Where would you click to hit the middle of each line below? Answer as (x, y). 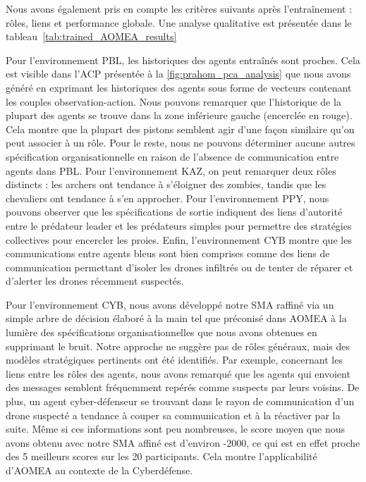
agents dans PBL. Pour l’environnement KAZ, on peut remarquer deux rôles (171, 170)
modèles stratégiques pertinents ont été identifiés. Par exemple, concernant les (174, 360)
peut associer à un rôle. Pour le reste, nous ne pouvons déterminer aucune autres (181, 143)
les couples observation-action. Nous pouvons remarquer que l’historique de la (173, 101)
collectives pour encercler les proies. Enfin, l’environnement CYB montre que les (179, 239)
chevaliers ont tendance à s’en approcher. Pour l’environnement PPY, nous (167, 198)
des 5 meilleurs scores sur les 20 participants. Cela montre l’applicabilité (161, 456)
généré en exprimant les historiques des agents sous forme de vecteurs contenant (179, 87)
